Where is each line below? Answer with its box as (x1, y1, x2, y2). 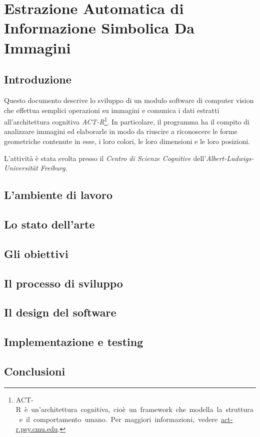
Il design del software (4, 304, 116, 320)
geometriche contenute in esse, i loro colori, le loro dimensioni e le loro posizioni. (4, 135, 250, 146)
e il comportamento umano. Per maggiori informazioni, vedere (19, 413, 218, 424)
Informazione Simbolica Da (4, 17, 195, 38)
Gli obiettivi (4, 245, 68, 261)
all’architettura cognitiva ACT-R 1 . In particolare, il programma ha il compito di (4, 115, 249, 126)
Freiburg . (40, 162, 67, 173)
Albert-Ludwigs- (206, 152, 254, 163)
